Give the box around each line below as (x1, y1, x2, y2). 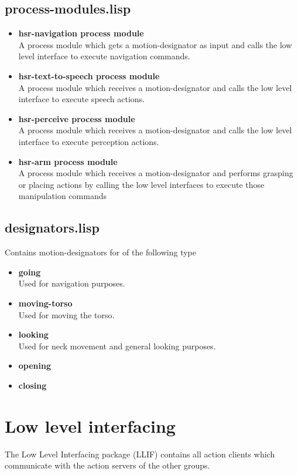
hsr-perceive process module (18, 112, 135, 124)
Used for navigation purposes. (18, 277, 125, 289)
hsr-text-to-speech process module (18, 69, 160, 82)
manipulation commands (18, 190, 107, 202)
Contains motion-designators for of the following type (5, 246, 196, 258)
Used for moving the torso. (18, 308, 115, 321)
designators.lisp (5, 218, 100, 237)
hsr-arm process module (18, 155, 118, 167)
